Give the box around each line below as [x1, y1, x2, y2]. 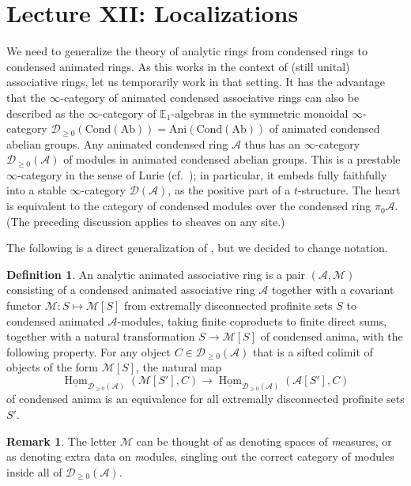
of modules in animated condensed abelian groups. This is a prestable [63, 151, 401, 168]
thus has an [244, 135, 301, 152]
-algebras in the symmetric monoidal [171, 104, 349, 121]
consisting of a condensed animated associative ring [6, 281, 255, 298]
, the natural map [136, 359, 222, 375]
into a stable [6, 182, 66, 198]
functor [6, 297, 42, 314]
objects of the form [6, 359, 99, 375]
